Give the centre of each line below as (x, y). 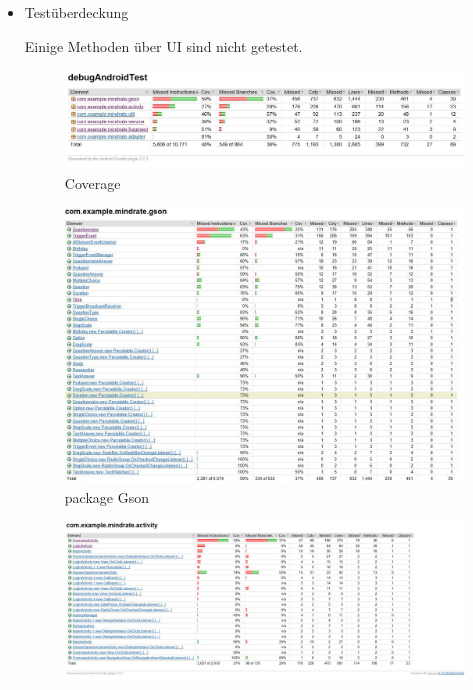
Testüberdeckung (76, 12)
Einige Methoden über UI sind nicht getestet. (163, 45)
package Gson (106, 496)
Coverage (92, 182)
